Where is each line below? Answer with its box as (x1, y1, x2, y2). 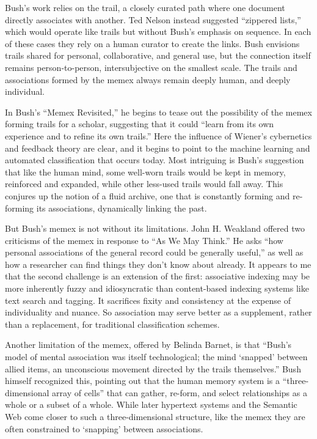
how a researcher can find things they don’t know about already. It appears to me (5, 257, 312, 270)
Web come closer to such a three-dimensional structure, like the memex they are (5, 410, 305, 422)
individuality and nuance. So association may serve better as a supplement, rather (5, 306, 312, 319)
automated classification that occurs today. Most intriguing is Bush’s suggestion (5, 153, 304, 166)
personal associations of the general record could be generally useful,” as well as (5, 246, 304, 259)
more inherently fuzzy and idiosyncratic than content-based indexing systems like (5, 282, 309, 295)
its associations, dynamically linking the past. (36, 201, 207, 214)
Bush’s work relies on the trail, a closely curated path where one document (5, 1, 285, 13)
